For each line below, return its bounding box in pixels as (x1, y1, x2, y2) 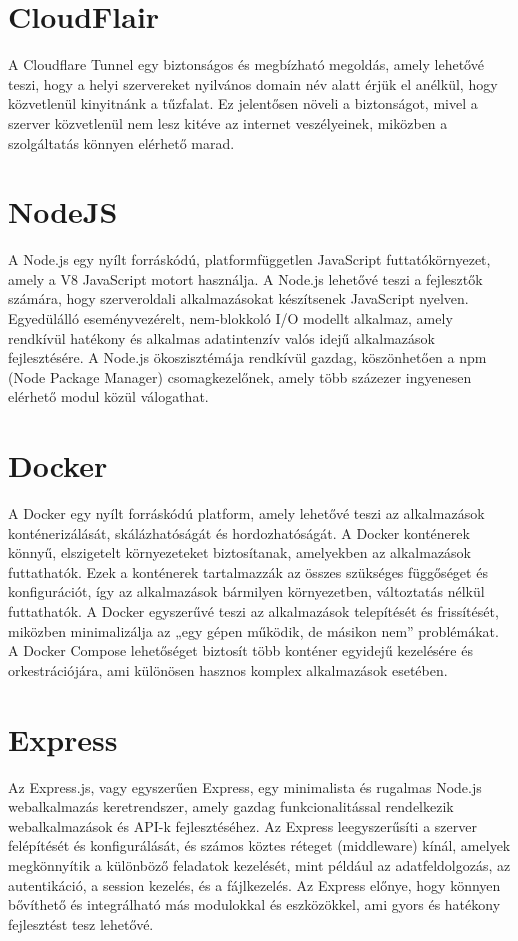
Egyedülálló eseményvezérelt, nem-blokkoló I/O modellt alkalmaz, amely (8, 308, 453, 328)
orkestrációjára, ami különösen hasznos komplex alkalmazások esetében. (8, 659, 448, 680)
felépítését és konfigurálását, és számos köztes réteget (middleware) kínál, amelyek (8, 835, 511, 856)
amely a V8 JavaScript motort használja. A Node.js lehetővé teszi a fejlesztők (8, 268, 483, 289)
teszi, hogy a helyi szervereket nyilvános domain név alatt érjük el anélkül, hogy (8, 73, 498, 94)
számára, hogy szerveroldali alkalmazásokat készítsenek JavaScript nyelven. (8, 288, 469, 309)
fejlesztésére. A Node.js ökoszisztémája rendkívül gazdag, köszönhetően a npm (8, 347, 487, 368)
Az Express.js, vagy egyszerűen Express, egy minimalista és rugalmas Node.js (8, 776, 482, 797)
